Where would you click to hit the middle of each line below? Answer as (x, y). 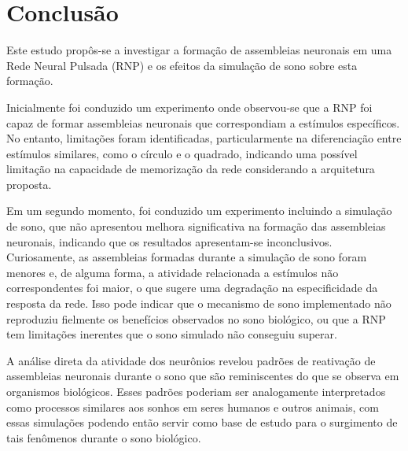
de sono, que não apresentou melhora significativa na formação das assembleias (196, 226)
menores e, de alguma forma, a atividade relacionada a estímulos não (173, 272)
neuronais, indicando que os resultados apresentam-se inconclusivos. (169, 241)
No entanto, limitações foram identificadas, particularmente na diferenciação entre (204, 138)
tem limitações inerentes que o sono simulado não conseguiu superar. (172, 334)
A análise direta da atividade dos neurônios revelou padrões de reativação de (191, 360)
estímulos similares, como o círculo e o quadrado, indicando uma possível (182, 153)
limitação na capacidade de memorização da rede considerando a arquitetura (191, 169)
